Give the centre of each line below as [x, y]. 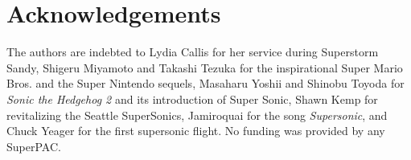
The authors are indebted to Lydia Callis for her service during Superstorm [193, 52]
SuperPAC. [34, 146]
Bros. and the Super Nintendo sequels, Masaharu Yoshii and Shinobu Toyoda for [205, 83]
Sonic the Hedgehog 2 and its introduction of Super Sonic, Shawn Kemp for [192, 98]
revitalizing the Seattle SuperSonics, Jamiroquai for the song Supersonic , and [197, 115]
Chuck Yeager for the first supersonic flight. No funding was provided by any [196, 131]
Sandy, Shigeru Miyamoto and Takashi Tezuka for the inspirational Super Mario [205, 67]
